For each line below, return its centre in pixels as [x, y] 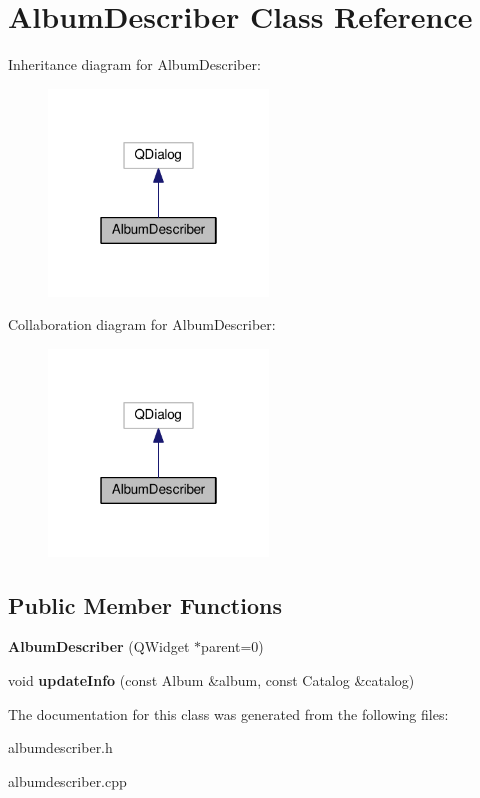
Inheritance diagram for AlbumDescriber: [134, 64]
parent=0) [232, 646]
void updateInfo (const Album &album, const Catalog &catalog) [211, 680]
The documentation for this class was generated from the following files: [228, 713]
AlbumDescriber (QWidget [99, 646]
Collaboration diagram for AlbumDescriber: [142, 324]
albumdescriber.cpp [67, 780]
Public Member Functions [145, 604]
